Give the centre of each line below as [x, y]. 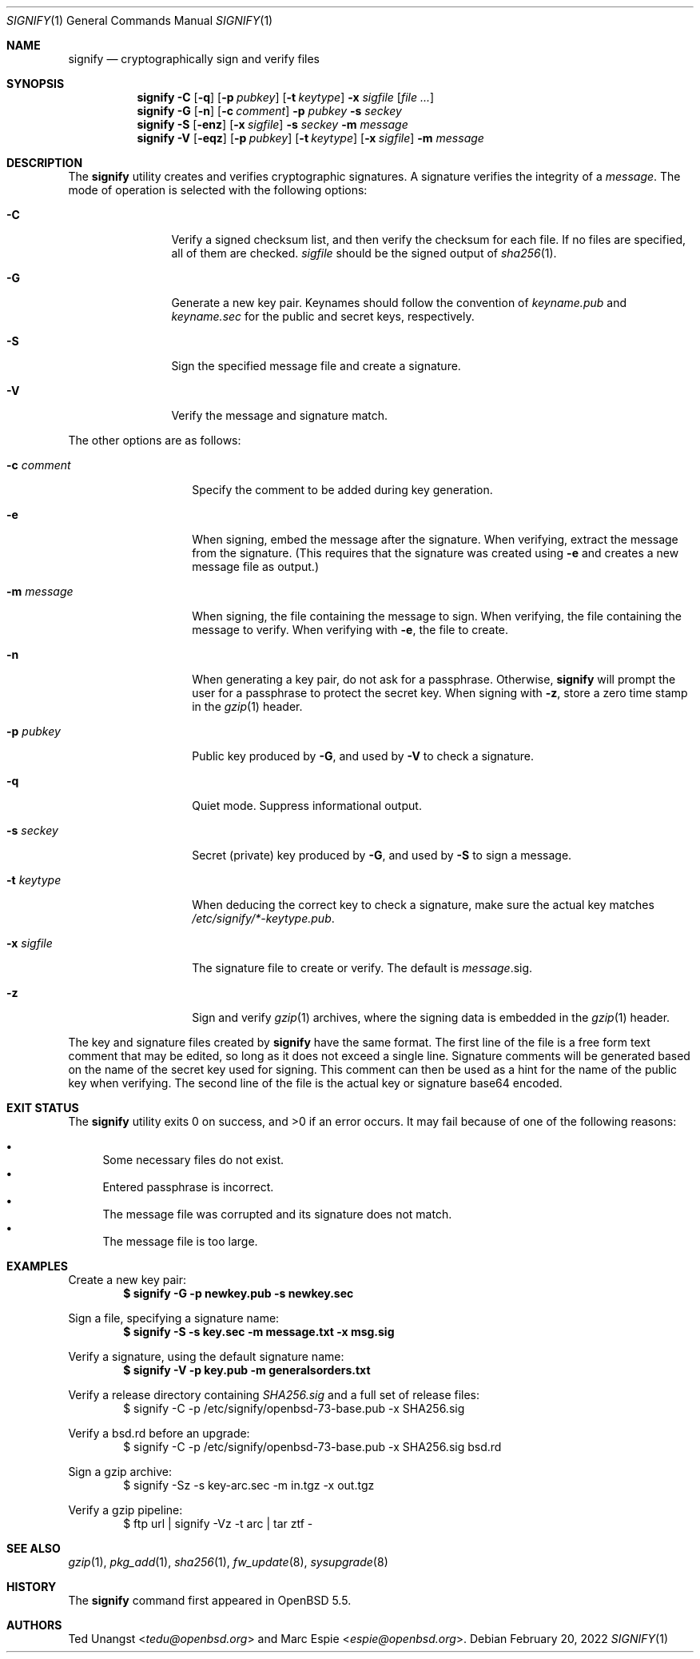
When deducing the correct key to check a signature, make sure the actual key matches [423, 905]
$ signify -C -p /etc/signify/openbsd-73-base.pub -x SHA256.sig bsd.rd [312, 1447]
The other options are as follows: [155, 440]
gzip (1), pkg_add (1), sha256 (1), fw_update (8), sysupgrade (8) [228, 1562]
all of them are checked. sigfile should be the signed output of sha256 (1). [364, 253]
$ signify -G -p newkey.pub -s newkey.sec [239, 1293]
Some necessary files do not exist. [193, 1160]
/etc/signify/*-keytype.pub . [263, 918]
